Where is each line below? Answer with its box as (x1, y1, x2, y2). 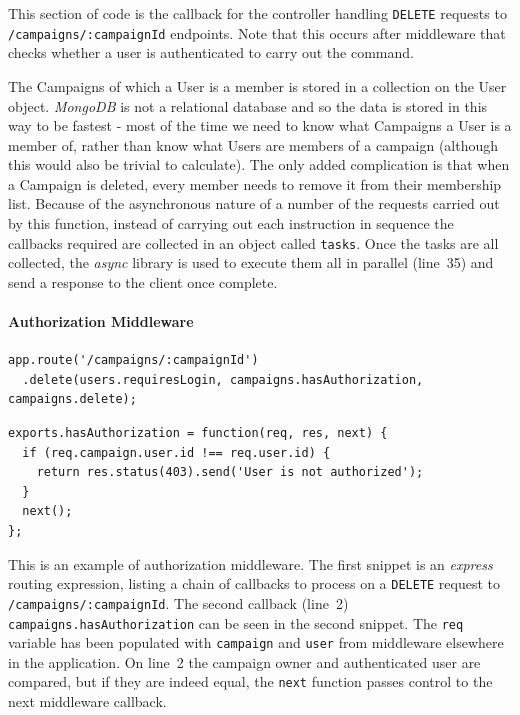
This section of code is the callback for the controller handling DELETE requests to (8, 3, 507, 23)
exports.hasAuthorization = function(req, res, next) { (8, 426, 388, 441)
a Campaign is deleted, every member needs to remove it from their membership (8, 173, 502, 194)
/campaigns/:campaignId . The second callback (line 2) (8, 592, 349, 613)
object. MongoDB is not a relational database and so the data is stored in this (8, 95, 488, 116)
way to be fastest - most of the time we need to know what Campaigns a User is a (8, 115, 512, 136)
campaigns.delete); (8, 392, 137, 407)
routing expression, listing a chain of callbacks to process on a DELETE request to (8, 573, 501, 594)
